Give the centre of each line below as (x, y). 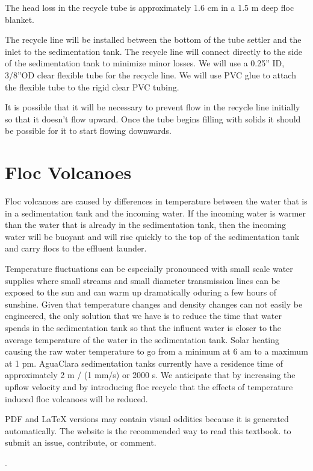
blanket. (20, 19)
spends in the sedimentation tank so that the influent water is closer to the (143, 327)
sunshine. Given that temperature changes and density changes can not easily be (154, 304)
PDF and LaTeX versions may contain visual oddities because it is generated (147, 419)
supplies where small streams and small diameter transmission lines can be (143, 280)
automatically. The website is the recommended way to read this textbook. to (148, 430)
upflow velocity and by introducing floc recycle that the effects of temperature (149, 386)
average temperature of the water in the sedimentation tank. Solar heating (142, 339)
